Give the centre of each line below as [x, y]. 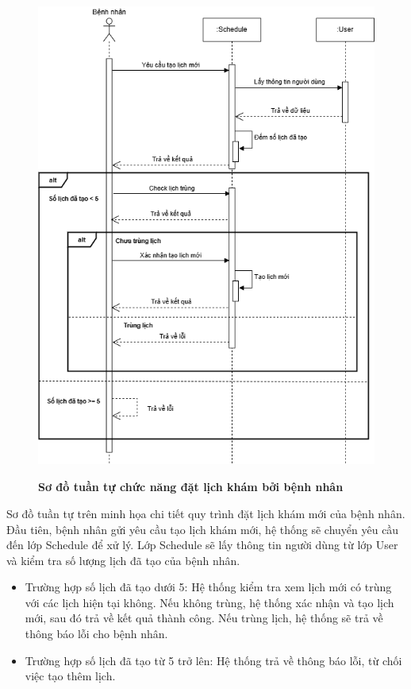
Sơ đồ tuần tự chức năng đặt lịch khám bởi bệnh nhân [191, 487]
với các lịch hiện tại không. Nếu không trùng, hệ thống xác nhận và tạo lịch [209, 602]
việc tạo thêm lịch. [70, 676]
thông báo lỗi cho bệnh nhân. [96, 634]
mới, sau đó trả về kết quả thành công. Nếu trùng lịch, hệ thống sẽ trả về [204, 618]
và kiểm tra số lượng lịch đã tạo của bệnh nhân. [123, 560]
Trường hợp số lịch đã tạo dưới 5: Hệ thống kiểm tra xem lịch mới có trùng [208, 587]
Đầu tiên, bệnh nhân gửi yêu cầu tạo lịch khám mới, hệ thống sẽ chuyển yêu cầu [203, 529]
